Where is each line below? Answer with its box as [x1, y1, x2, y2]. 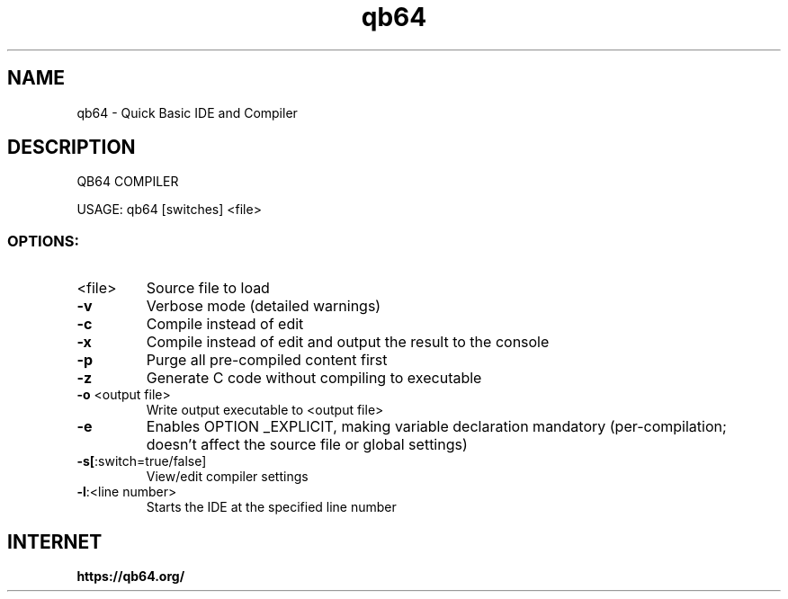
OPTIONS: [7, 231, 79, 250]
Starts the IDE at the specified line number [146, 499, 397, 515]
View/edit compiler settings [146, 469, 309, 485]
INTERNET [7, 530, 103, 553]
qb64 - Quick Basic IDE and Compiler [76, 104, 298, 121]
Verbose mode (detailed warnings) [146, 297, 381, 316]
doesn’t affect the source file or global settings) [146, 435, 468, 454]
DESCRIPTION [7, 136, 136, 159]
